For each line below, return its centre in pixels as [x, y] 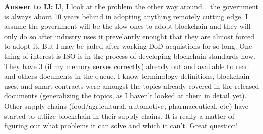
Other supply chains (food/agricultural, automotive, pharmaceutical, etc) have [126, 105]
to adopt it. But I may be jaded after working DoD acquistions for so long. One [128, 46]
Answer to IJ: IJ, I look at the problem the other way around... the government [131, 6]
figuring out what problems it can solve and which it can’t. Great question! [121, 126]
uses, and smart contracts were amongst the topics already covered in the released [132, 86]
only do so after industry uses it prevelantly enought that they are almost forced [129, 36]
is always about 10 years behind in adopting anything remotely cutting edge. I [126, 16]
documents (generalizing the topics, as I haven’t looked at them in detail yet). [125, 96]
